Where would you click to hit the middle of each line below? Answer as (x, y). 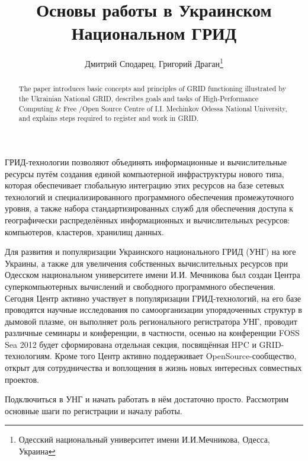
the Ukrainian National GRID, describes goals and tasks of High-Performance (139, 99)
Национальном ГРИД (154, 33)
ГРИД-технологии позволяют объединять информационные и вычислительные (146, 161)
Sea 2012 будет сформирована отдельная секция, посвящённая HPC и (131, 344)
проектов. (22, 379)
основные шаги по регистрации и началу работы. (94, 410)
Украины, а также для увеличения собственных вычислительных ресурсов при (146, 263)
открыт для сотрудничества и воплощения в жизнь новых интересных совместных (153, 368)
